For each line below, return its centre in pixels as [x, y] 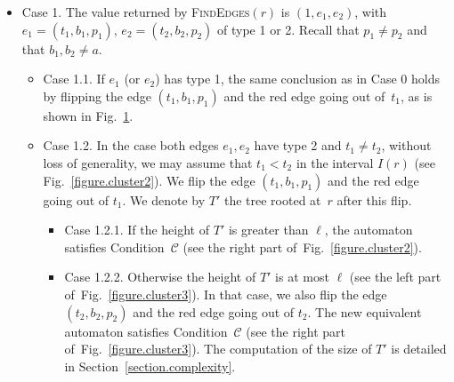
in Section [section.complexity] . [150, 366]
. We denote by [164, 199]
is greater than [268, 230]
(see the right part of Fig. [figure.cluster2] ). [302, 247]
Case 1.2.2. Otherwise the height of [160, 277]
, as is [417, 95]
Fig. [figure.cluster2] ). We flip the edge [149, 180]
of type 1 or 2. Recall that [288, 29]
